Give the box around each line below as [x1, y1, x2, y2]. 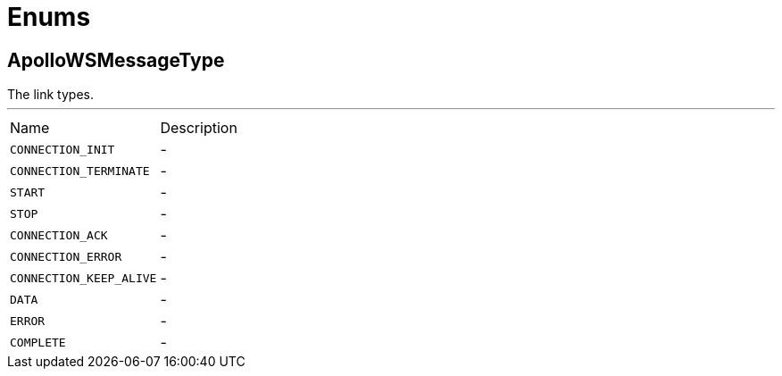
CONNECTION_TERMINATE [10, 163, 150, 178]
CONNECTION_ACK [10, 228, 108, 242]
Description [160, 119, 237, 138]
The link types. [7, 87, 94, 103]
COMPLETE [10, 335, 66, 349]
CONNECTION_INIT [10, 142, 115, 156]
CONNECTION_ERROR [10, 249, 122, 263]
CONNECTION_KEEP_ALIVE [10, 271, 157, 285]
